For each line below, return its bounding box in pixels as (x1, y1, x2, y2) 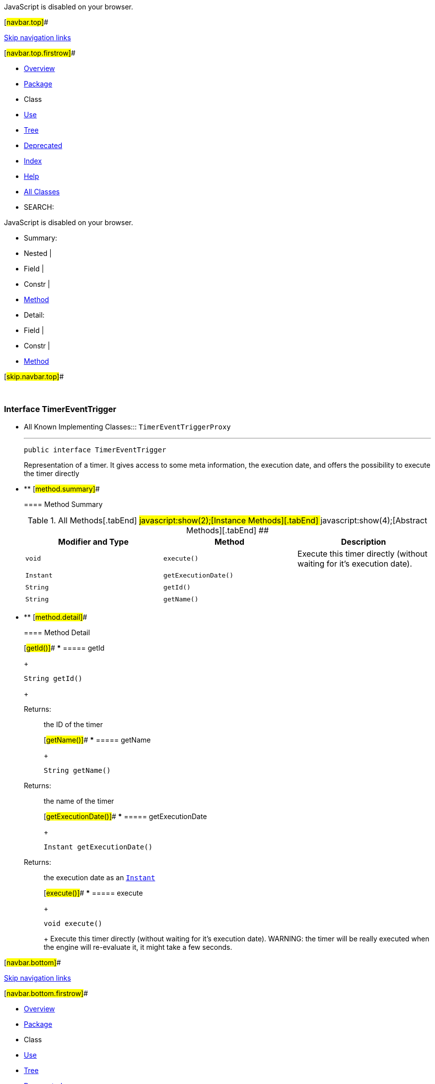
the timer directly (24, 469, 79, 478)
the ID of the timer (44, 720, 103, 729)
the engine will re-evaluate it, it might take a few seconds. (44, 942, 232, 951)
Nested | (24, 249, 52, 257)
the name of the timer (44, 796, 114, 805)
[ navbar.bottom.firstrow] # (4, 989, 88, 998)
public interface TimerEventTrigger (24, 445, 166, 454)
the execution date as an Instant (44, 873, 155, 882)
